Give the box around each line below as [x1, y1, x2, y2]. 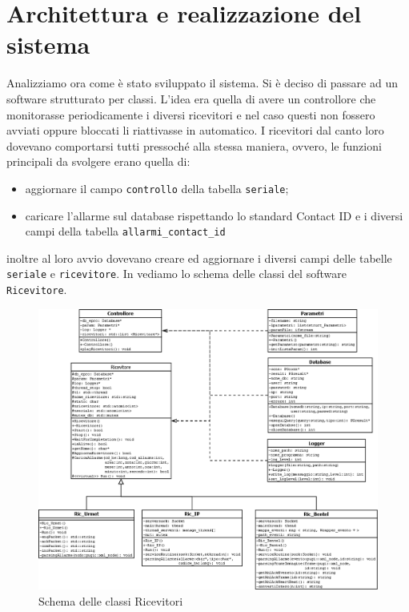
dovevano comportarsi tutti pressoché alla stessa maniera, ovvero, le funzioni [6, 137, 382, 154]
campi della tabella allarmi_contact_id [25, 223, 226, 240]
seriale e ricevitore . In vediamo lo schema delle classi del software [6, 265, 347, 282]
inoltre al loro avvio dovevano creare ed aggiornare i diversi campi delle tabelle [6, 249, 392, 266]
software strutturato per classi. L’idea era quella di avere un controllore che [6, 90, 376, 107]
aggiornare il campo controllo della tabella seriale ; [25, 179, 289, 196]
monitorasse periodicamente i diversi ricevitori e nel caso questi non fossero [6, 106, 375, 123]
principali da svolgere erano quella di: [6, 153, 190, 170]
